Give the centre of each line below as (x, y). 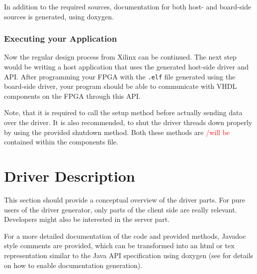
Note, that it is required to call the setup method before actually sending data (123, 112)
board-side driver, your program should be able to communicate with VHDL (121, 86)
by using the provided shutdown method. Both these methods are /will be (117, 132)
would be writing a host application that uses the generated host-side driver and (127, 67)
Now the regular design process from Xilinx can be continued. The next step (120, 57)
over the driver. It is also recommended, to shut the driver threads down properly (128, 122)
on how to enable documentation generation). (73, 265)
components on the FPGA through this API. (72, 96)
